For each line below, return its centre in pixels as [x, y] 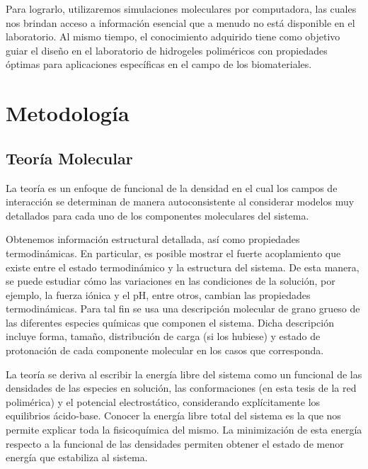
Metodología [68, 113]
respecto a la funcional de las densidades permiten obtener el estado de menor [175, 443]
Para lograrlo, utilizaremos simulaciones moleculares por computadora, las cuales [181, 9]
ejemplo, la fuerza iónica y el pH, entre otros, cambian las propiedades [158, 294]
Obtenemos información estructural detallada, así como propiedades [153, 239]
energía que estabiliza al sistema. [77, 457]
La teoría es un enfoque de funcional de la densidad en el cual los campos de [172, 187]
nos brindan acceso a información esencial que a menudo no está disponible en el [180, 22]
